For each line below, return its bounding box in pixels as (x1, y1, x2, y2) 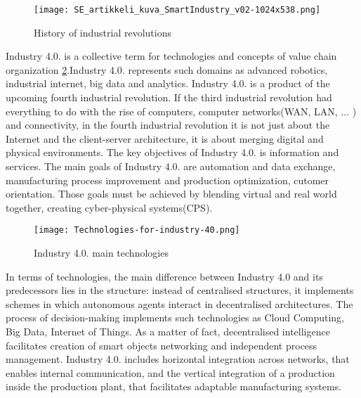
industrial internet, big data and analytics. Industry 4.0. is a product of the (6, 76, 330, 91)
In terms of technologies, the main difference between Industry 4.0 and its (6, 269, 323, 283)
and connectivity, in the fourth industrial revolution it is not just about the (6, 117, 330, 132)
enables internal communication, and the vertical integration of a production (6, 365, 335, 380)
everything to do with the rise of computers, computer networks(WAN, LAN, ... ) (6, 103, 357, 118)
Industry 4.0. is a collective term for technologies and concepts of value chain (6, 49, 337, 63)
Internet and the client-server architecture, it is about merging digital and (6, 131, 324, 146)
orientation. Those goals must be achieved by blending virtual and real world (6, 186, 337, 201)
